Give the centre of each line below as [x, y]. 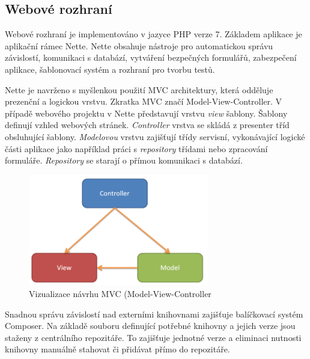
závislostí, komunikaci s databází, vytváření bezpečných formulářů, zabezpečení [151, 57]
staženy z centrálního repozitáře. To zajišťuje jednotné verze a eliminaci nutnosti [153, 337]
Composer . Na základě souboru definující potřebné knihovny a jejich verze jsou [150, 326]
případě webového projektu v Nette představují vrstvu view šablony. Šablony [146, 113]
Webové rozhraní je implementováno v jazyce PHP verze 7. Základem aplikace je [153, 34]
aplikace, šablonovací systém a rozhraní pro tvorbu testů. [110, 69]
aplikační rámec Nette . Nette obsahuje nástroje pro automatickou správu [139, 45]
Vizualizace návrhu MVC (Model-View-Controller [120, 293]
